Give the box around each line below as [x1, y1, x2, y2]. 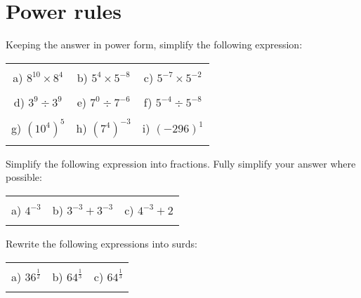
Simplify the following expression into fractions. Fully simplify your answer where [6, 156, 356, 170]
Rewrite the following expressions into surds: [6, 236, 197, 250]
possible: [6, 170, 42, 184]
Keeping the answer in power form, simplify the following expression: [6, 37, 303, 52]
